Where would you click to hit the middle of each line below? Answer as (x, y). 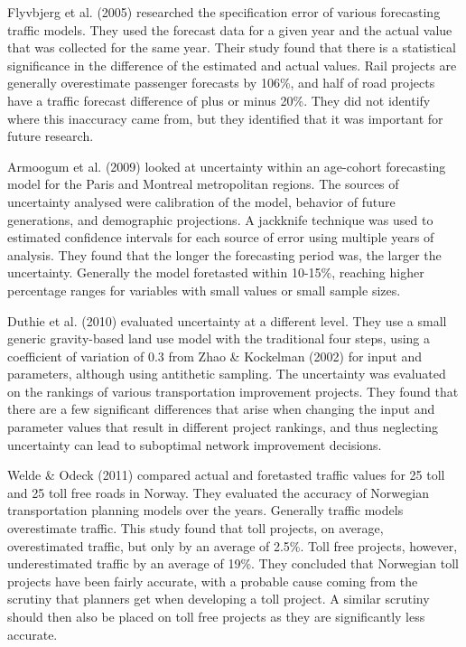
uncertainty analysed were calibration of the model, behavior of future (201, 201)
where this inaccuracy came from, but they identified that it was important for (225, 118)
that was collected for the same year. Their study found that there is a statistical (232, 47)
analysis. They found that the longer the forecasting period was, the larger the (224, 254)
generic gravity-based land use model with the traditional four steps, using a (219, 338)
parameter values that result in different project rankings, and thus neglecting (223, 427)
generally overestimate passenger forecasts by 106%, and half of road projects (221, 83)
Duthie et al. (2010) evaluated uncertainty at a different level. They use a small (227, 320)
